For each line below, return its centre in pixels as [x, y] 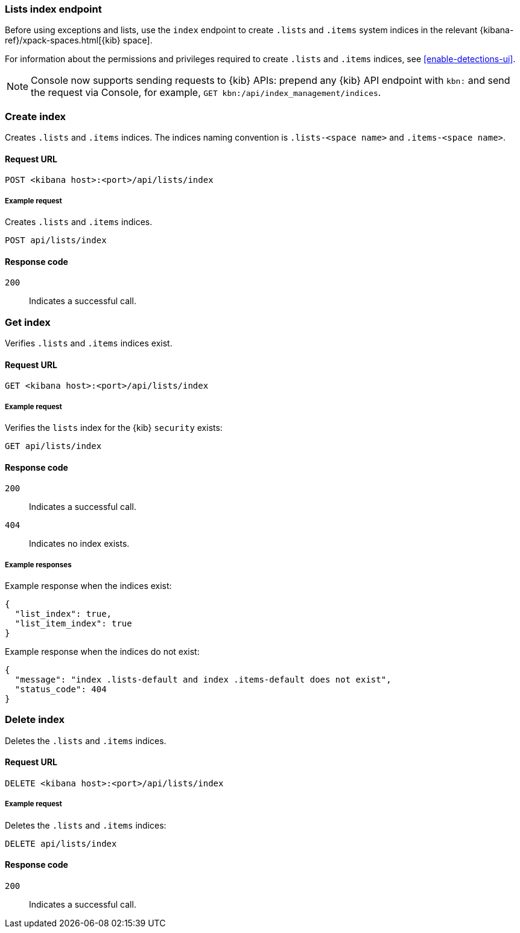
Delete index [35, 720]
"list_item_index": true [73, 624]
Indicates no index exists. [79, 544]
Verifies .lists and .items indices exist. [89, 343]
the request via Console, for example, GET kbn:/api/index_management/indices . [206, 93]
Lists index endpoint [53, 9]
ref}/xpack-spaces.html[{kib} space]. [79, 40]
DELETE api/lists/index [61, 843]
